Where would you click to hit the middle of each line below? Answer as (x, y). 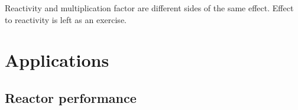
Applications (57, 60)
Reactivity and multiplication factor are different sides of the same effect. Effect (149, 8)
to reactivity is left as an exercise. (66, 19)
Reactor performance (71, 97)
